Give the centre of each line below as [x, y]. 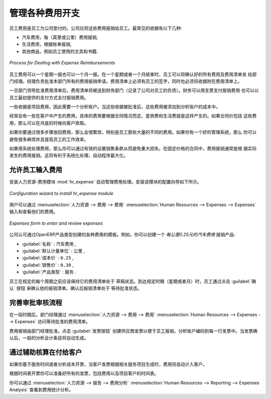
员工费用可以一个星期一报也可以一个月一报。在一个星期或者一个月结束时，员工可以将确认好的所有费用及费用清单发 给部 [133, 74]
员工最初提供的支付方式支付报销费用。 [49, 97]
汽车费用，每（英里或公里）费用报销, [60, 37]
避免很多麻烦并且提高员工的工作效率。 [49, 139]
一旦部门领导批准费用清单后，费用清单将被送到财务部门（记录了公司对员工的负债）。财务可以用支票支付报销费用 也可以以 [134, 90]
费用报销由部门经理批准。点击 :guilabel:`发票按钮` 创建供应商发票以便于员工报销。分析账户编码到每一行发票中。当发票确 [133, 331]
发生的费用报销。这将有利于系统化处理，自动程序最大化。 [69, 155]
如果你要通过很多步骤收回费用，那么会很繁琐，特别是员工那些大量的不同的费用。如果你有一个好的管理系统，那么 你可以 [133, 132]
